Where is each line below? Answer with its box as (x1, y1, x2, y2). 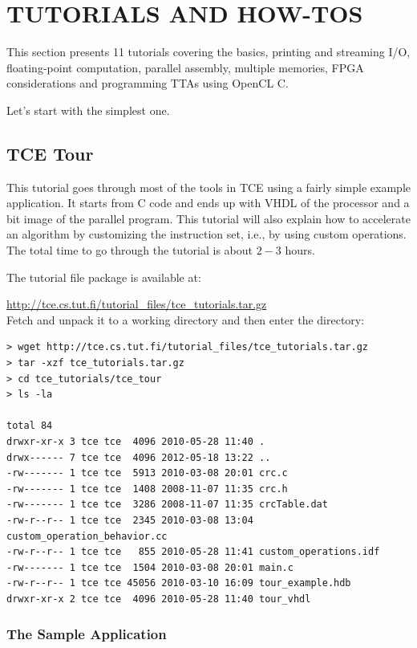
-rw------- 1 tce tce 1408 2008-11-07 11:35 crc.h (6, 483, 288, 495)
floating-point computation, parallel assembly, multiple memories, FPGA (6, 59, 364, 75)
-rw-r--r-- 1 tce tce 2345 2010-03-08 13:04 (6, 514, 253, 526)
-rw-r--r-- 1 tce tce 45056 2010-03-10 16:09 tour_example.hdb (6, 577, 351, 589)
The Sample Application (6, 624, 167, 644)
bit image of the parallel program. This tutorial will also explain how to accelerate (6, 210, 411, 226)
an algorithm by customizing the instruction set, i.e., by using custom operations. (6, 226, 407, 242)
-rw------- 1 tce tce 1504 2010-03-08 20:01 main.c (6, 561, 294, 573)
